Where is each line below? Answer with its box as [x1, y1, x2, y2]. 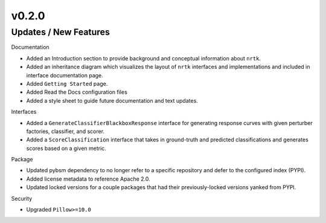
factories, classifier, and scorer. [26, 128, 105, 135]
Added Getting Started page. [26, 80, 108, 87]
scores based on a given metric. [26, 144, 107, 152]
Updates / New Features [11, 27, 110, 37]
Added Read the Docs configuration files [26, 88, 128, 96]
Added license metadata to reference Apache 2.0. [26, 175, 150, 183]
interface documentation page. [26, 71, 104, 79]
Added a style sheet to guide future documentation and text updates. [26, 97, 199, 104]
